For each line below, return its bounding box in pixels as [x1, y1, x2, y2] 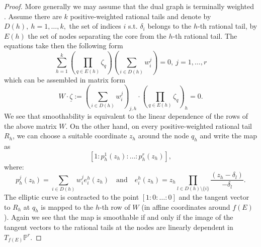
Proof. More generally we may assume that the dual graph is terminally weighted [4, 1, 254, 11]
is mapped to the [41, 201, 94, 212]
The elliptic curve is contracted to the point [4, 192, 139, 202]
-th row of [99, 201, 130, 212]
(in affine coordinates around [141, 201, 230, 212]
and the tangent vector [179, 192, 249, 202]
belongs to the [147, 21, 192, 31]
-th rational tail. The [172, 30, 237, 41]
